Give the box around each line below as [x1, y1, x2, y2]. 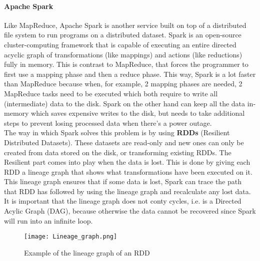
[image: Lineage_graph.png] [24, 233, 117, 241]
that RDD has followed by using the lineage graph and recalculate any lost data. [4, 186, 251, 196]
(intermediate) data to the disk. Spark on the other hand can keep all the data [4, 98, 245, 108]
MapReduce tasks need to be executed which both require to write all [4, 88, 218, 98]
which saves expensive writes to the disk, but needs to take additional [31, 108, 245, 118]
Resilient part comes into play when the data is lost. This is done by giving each [4, 157, 250, 167]
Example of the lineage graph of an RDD [24, 247, 150, 258]
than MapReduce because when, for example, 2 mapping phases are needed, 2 [4, 78, 242, 89]
